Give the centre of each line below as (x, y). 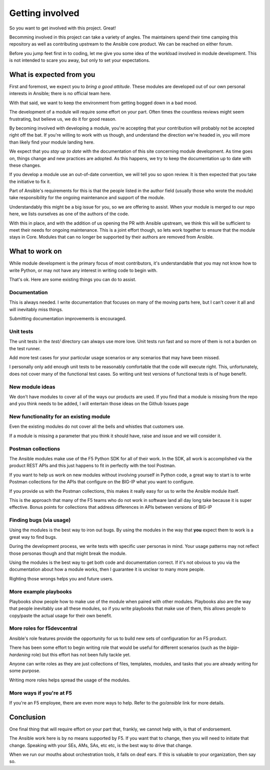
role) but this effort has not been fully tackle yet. (81, 654)
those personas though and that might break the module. (68, 553)
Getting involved (44, 13)
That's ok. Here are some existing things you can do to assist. (73, 280)
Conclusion (27, 717)
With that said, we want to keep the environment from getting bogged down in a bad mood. (103, 103)
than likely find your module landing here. (52, 142)
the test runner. (25, 348)
